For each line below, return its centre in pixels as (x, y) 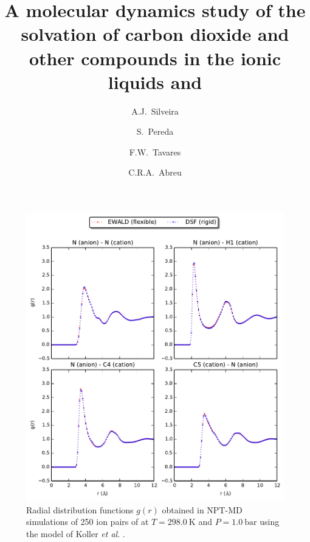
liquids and (155, 81)
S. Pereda (155, 131)
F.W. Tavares (155, 152)
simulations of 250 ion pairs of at (88, 522)
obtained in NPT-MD (202, 509)
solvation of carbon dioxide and (155, 34)
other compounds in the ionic (155, 58)
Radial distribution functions (80, 509)
